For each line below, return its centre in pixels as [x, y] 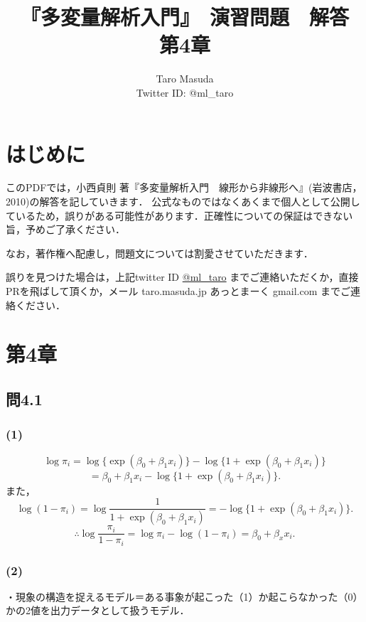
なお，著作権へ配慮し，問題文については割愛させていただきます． [160, 253]
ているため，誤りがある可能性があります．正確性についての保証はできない [179, 215]
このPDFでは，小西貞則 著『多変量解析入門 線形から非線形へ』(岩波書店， [184, 187]
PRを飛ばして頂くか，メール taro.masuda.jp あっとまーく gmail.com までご [178, 291]
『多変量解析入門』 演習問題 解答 [184, 17]
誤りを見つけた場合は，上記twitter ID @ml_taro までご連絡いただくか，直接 [182, 277]
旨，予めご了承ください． [65, 229]
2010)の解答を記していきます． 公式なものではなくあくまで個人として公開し [183, 202]
